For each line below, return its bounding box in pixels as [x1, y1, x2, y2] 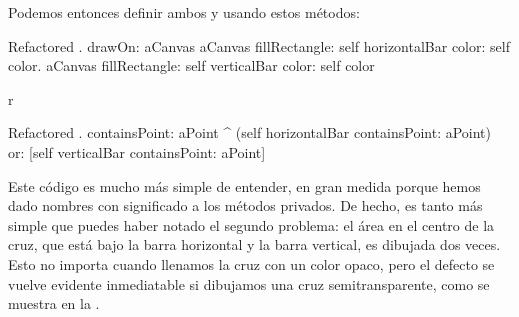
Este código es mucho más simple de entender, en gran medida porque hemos [8, 175, 481, 196]
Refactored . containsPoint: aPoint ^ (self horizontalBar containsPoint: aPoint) [8, 122, 492, 143]
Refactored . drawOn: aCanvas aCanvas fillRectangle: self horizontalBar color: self [8, 35, 510, 56]
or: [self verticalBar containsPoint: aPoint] [8, 141, 266, 162]
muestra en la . [8, 293, 100, 314]
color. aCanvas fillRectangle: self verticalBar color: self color [8, 55, 375, 76]
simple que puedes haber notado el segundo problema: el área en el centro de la [8, 214, 495, 235]
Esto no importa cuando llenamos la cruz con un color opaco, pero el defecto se [8, 253, 495, 274]
